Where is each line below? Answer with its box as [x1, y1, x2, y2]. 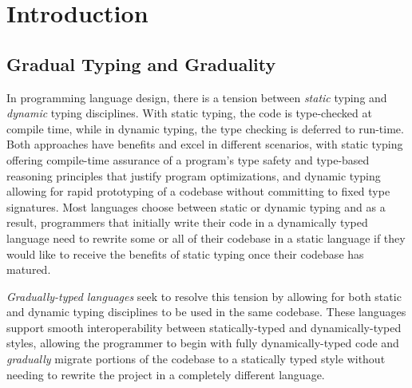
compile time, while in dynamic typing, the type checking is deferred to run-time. [6, 120, 404, 137]
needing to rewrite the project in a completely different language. [6, 366, 325, 382]
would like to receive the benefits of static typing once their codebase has [6, 245, 364, 262]
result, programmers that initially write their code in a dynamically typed [6, 214, 368, 231]
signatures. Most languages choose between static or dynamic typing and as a [6, 198, 386, 215]
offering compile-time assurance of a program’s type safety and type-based [6, 151, 370, 168]
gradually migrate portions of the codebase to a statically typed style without [6, 350, 386, 367]
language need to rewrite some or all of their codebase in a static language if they [6, 229, 406, 246]
